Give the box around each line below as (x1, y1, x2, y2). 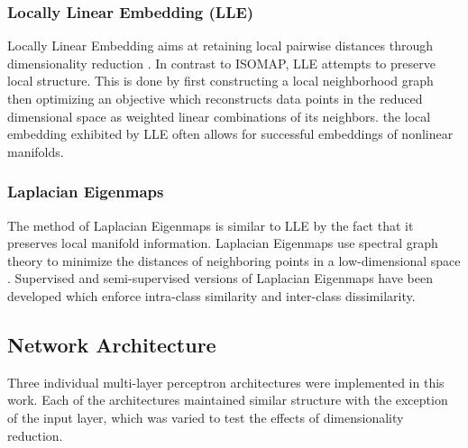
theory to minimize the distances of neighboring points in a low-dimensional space (7, 251, 461, 270)
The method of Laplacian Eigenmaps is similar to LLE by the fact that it (7, 215, 414, 234)
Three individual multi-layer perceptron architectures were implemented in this (7, 372, 445, 391)
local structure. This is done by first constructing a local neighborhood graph (7, 71, 434, 90)
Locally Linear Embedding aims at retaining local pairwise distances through (7, 36, 434, 55)
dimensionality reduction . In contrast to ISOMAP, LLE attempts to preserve (7, 53, 436, 72)
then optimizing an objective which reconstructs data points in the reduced (7, 89, 423, 107)
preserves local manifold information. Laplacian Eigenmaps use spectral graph (7, 233, 438, 252)
